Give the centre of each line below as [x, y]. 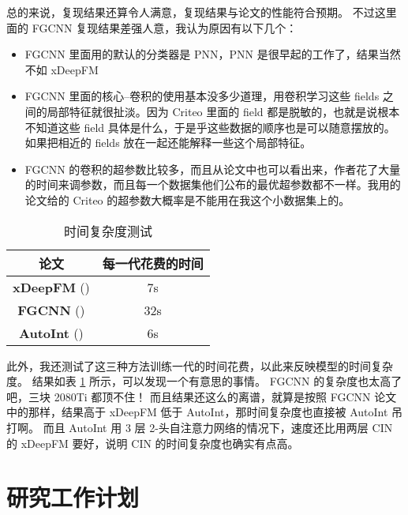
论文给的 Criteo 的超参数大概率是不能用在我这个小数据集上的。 [187, 199]
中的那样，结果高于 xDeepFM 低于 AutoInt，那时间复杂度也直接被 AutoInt [197, 412]
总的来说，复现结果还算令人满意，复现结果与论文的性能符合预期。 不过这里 [202, 12]
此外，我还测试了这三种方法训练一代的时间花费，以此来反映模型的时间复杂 [200, 365]
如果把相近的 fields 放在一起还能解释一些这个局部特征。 [168, 143]
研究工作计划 [73, 497]
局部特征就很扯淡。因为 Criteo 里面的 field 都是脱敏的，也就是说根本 [223, 111]
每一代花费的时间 [153, 263]
